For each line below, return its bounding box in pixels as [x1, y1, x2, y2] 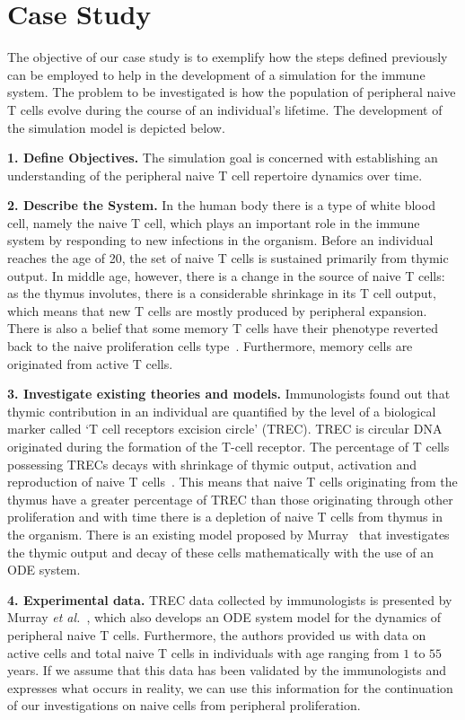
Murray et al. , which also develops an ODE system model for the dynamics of [7, 608, 442, 627]
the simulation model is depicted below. [7, 118, 225, 136]
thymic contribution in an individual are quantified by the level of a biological [7, 401, 436, 420]
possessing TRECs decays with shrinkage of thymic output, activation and [7, 454, 417, 473]
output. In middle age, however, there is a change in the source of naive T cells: [7, 266, 445, 285]
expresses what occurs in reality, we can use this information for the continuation [7, 678, 453, 697]
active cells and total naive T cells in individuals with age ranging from [7, 643, 399, 662]
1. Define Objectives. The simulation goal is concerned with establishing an [7, 148, 438, 167]
